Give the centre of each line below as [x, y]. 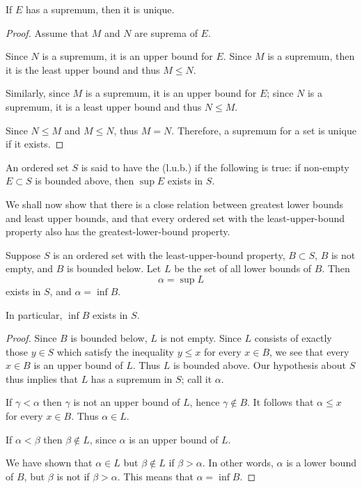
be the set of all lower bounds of [243, 268]
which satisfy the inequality [116, 351]
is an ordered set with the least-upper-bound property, [169, 254]
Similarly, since [38, 93]
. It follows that [281, 402]
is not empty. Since [201, 338]
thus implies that [42, 378]
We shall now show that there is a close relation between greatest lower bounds [175, 204]
